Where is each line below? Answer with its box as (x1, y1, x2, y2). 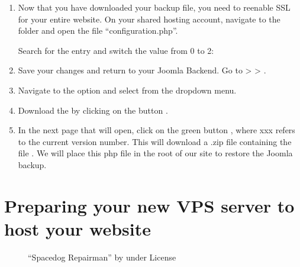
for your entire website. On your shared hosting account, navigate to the (18, 12, 280, 25)
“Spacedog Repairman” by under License (28, 250, 176, 263)
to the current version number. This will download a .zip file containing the (18, 135, 292, 147)
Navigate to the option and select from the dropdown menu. (18, 83, 237, 96)
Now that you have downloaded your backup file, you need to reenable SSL (18, 1, 291, 13)
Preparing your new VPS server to (4, 193, 295, 217)
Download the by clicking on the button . (18, 104, 168, 116)
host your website (4, 216, 151, 240)
